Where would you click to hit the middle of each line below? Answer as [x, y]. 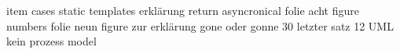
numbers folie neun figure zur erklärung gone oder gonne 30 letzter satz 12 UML [200, 25]
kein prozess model [51, 41]
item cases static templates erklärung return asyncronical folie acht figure [183, 10]
